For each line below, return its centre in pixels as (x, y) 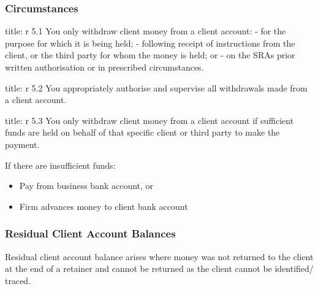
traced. (18, 280)
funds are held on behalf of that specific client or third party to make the (142, 132)
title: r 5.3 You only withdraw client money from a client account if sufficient (150, 120)
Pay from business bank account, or (86, 186)
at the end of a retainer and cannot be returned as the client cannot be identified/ (159, 268)
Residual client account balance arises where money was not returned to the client (159, 256)
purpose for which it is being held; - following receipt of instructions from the (150, 43)
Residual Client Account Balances (90, 233)
